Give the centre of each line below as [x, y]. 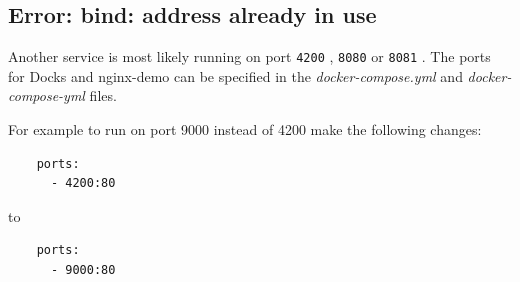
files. [103, 95]
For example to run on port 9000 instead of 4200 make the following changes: [245, 129]
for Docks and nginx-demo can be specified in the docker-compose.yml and [235, 75]
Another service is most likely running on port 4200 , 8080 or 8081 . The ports [249, 56]
